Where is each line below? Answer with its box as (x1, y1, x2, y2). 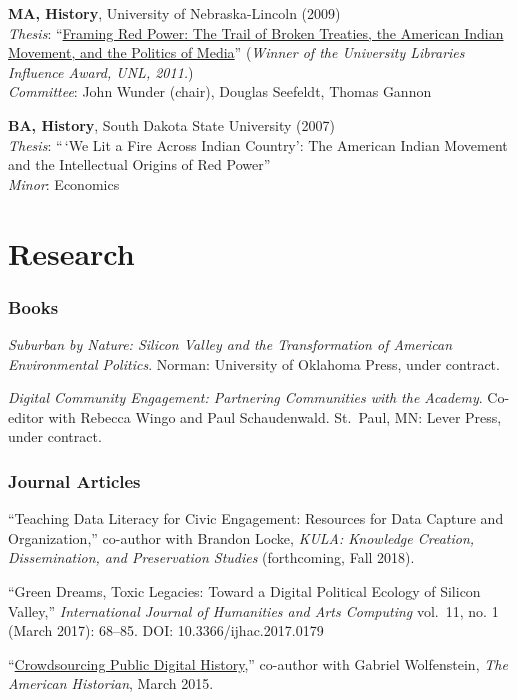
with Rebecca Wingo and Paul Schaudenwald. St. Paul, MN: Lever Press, (48, 406, 502, 427)
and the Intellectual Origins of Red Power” (8, 154, 271, 175)
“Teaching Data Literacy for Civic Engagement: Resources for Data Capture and (8, 508, 504, 529)
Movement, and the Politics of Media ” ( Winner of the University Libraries (8, 42, 465, 63)
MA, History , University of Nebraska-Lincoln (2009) (8, 3, 341, 23)
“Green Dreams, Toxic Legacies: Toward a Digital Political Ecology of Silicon (8, 580, 481, 601)
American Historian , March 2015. (8, 673, 214, 694)
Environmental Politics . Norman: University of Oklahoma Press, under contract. (8, 353, 500, 374)
